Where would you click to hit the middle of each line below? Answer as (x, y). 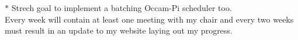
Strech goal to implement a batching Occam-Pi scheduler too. (122, 8)
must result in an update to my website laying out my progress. (119, 30)
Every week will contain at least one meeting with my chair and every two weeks (149, 19)
